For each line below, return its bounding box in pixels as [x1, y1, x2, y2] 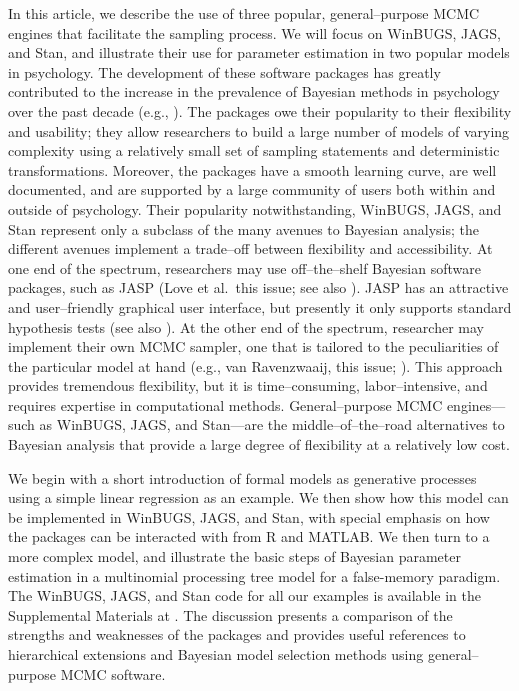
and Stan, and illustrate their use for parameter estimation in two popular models [8, 42, 510, 63]
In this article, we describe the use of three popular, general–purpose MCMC [8, 3, 480, 23]
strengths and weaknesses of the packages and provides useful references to [8, 624, 466, 645]
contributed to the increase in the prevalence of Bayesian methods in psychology [8, 81, 500, 102]
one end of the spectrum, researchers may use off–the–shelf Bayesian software [8, 257, 481, 278]
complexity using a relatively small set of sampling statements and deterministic [8, 140, 500, 161]
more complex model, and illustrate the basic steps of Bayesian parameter [8, 546, 461, 567]
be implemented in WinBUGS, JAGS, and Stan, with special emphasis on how [8, 506, 490, 527]
